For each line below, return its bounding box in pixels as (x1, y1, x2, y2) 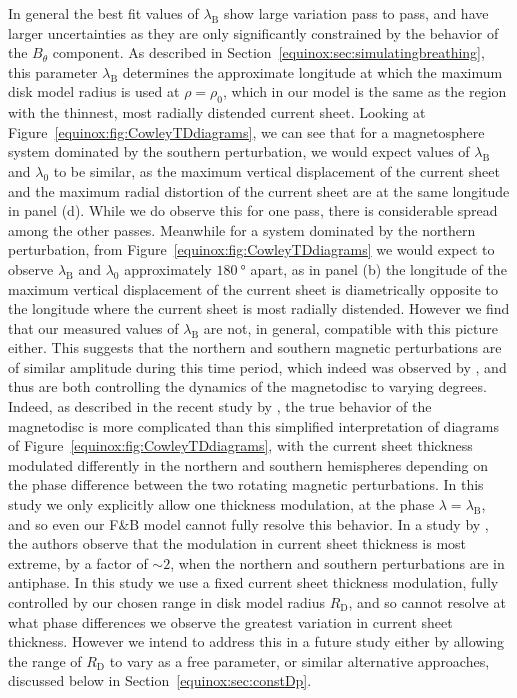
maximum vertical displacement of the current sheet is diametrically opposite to (8, 278, 499, 299)
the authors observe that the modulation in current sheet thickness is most (8, 533, 467, 554)
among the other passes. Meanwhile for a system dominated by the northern (8, 219, 476, 240)
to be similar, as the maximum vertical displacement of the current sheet (53, 160, 500, 181)
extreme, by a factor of (8, 552, 148, 573)
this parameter (8, 61, 98, 82)
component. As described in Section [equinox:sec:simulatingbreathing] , (52, 42, 485, 63)
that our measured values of (8, 317, 179, 338)
